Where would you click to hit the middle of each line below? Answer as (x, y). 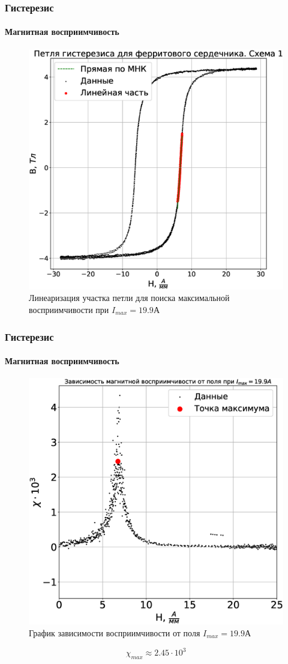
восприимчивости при (69, 309)
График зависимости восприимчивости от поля (115, 632)
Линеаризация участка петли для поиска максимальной (129, 298)
